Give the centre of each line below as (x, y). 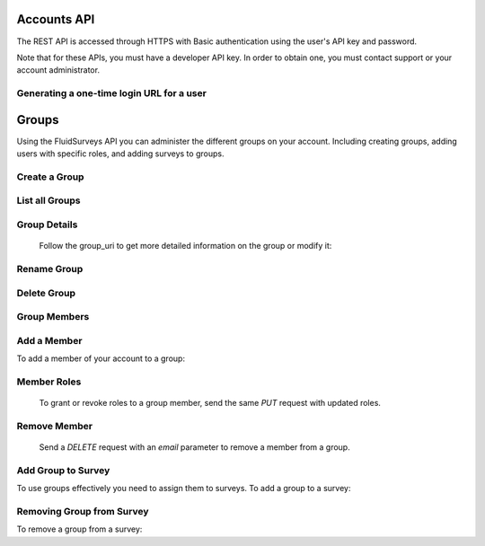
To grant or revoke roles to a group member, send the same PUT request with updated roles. (210, 403)
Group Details (47, 225)
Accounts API (56, 19)
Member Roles (49, 382)
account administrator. (58, 70)
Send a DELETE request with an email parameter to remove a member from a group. (194, 447)
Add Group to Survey (63, 470)
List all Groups (48, 200)
